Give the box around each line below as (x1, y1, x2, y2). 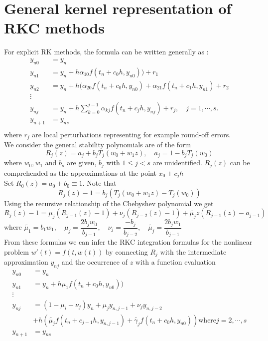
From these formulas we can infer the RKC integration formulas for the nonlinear (4, 237, 253, 247)
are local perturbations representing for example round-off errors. (32, 129, 231, 139)
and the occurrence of (61, 257, 128, 267)
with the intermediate (160, 246, 227, 257)
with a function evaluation (135, 257, 216, 267)
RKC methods (4, 17, 105, 38)
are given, (67, 157, 97, 168)
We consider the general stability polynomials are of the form (4, 139, 191, 150)
